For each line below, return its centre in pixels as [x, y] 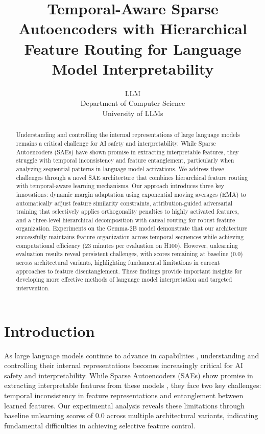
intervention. [33, 288]
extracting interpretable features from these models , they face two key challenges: [133, 385]
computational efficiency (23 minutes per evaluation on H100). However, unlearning [127, 245]
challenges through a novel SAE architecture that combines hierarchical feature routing [132, 177]
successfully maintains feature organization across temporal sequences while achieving [130, 237]
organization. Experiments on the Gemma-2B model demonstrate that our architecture [132, 228]
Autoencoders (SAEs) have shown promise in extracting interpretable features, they [127, 152]
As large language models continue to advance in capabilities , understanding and [132, 355]
